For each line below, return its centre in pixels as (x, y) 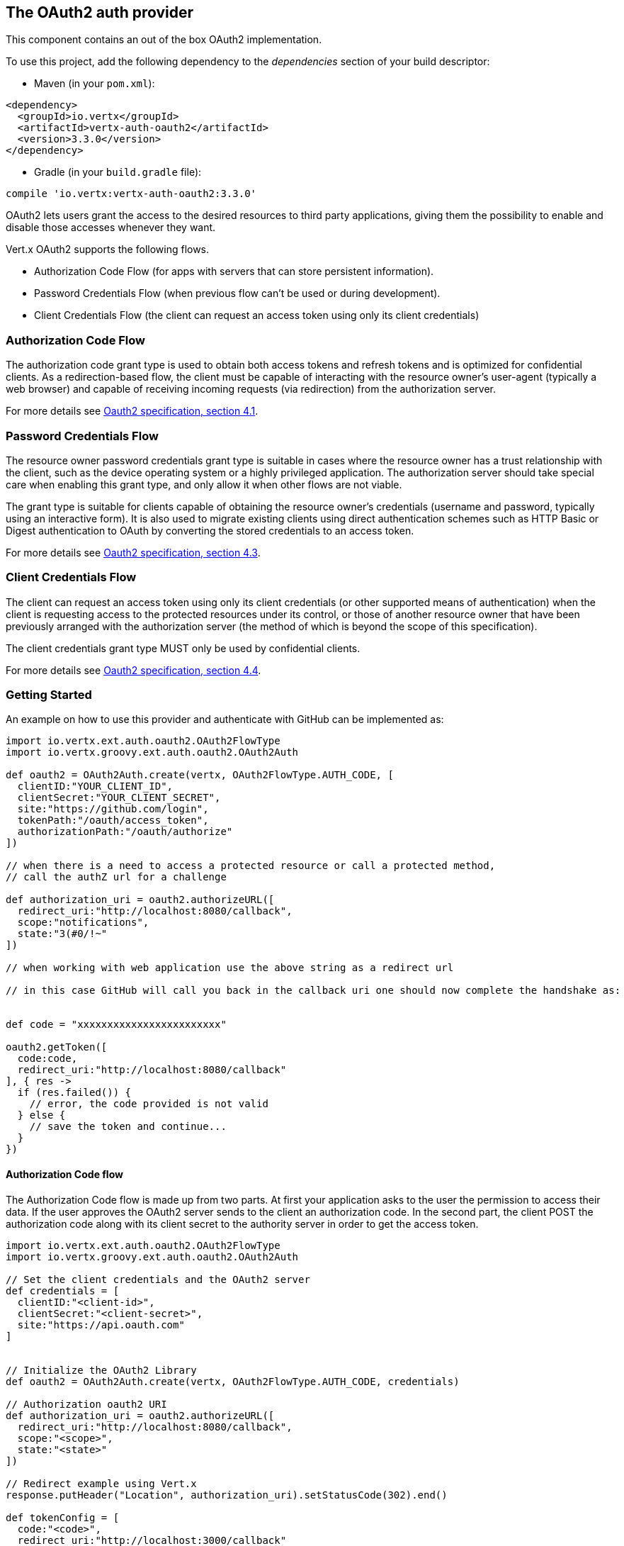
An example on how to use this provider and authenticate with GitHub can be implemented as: (225, 719)
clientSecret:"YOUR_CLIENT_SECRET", (119, 798)
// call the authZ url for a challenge (116, 877)
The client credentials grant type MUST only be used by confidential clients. (183, 648)
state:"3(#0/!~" (62, 934)
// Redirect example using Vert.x (101, 1483)
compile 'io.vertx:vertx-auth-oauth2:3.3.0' (131, 194)
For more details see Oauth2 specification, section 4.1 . (132, 411)
